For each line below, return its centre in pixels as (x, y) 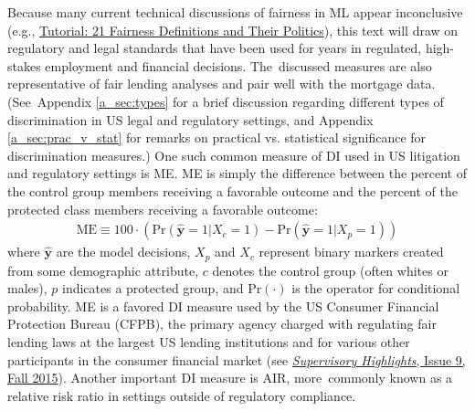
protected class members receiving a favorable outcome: (163, 209)
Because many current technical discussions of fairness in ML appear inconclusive (235, 12)
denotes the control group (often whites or (330, 270)
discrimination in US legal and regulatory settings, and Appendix (190, 119)
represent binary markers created (351, 252)
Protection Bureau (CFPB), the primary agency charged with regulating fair (222, 324)
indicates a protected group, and (153, 288)
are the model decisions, (123, 252)
